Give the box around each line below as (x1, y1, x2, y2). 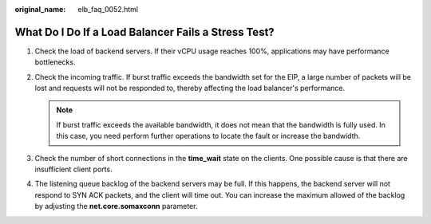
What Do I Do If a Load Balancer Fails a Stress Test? (14, 25, 275, 39)
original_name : (14, 5, 66, 14)
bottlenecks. (34, 57, 76, 67)
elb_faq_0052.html (77, 5, 139, 14)
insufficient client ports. (34, 164, 113, 175)
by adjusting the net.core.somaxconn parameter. (34, 202, 198, 211)
